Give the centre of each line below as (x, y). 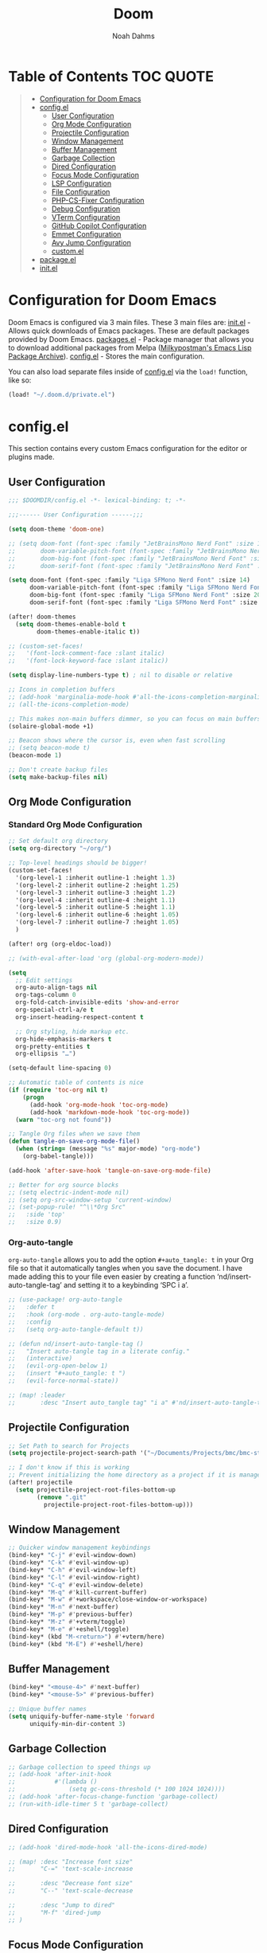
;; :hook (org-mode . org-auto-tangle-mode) (87, 1315)
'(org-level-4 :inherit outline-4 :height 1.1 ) (96, 900)
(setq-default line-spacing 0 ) (60, 1069)
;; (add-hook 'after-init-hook (60, 1775)
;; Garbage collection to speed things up (79, 1767)
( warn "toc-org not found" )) (64, 1120)
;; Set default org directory (58, 841)
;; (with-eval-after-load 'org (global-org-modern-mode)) (106, 958)
